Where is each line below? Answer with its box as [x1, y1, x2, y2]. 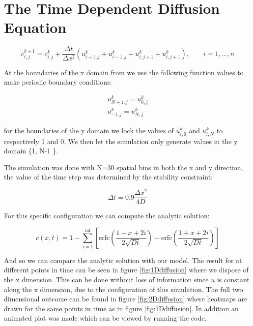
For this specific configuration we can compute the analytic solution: [4, 210, 210, 221]
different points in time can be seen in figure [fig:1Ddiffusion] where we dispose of [4, 265, 249, 275]
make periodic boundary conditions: [4, 77, 112, 87]
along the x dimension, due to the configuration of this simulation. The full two [4, 284, 243, 294]
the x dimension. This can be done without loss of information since [4, 274, 209, 284]
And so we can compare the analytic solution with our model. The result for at [4, 255, 242, 265]
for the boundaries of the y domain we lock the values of [4, 125, 174, 135]
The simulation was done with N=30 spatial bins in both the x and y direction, [4, 162, 243, 172]
